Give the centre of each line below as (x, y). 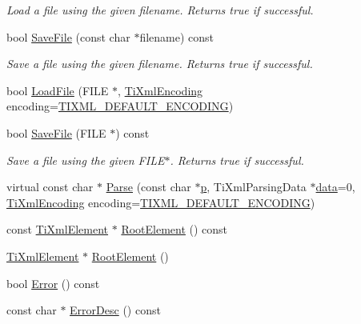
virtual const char (50, 187)
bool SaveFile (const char (68, 36)
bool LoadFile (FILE (58, 90)
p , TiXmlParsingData (253, 187)
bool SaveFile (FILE (56, 132)
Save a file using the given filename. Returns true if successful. (160, 64)
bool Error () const (53, 283)
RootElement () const (174, 229)
